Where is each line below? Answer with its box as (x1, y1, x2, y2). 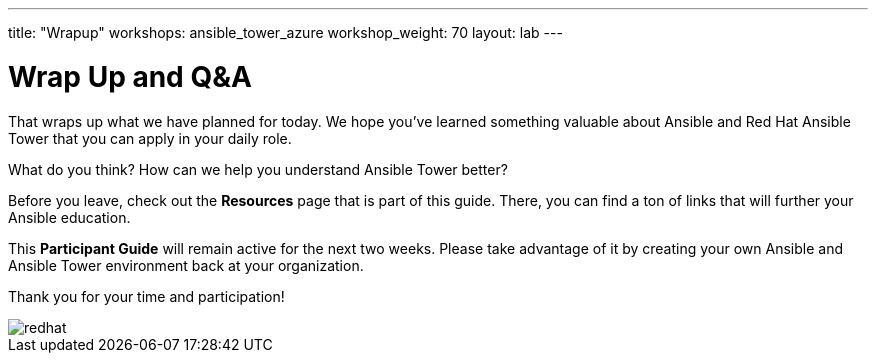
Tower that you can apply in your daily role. (8, 129, 292, 147)
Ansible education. (8, 208, 131, 226)
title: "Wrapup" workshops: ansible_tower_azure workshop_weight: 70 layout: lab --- (8, 24, 563, 41)
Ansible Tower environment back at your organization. (8, 256, 364, 274)
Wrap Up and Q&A (8, 59, 252, 94)
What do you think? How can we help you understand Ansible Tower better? (8, 160, 508, 178)
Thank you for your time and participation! (8, 287, 285, 305)
